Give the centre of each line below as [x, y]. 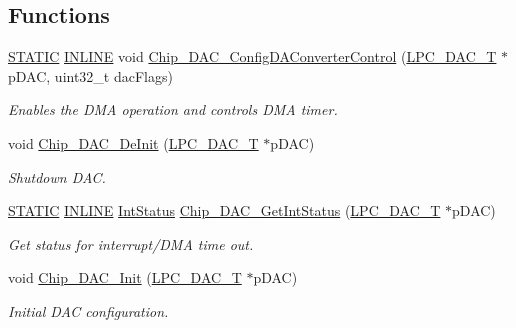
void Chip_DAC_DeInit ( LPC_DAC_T [133, 142]
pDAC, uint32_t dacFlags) [90, 75]
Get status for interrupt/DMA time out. [131, 243]
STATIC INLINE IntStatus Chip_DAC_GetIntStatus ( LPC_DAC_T [224, 210]
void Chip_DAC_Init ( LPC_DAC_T [125, 277]
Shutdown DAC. [57, 176]
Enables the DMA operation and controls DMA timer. [173, 109]
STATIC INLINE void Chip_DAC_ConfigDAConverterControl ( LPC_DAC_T [252, 56]
